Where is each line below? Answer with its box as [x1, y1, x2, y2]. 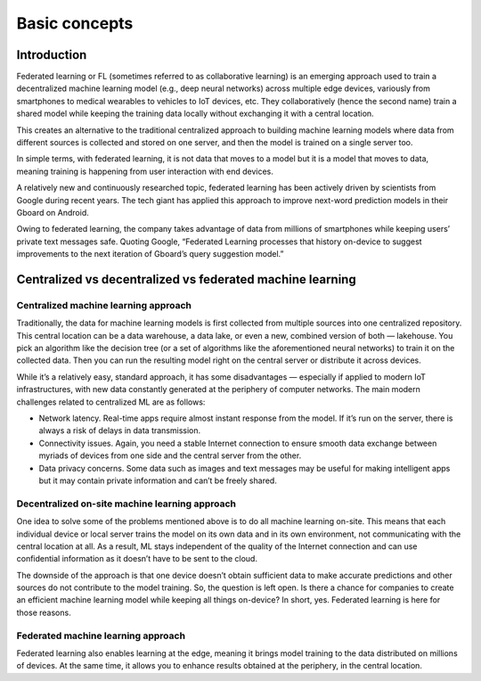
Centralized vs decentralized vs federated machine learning [16, 272, 356, 287]
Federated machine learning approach [16, 629, 186, 642]
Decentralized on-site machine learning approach [16, 497, 236, 510]
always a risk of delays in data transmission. [38, 425, 201, 436]
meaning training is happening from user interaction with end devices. [16, 166, 273, 176]
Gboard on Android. [16, 207, 89, 217]
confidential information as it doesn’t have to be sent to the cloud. [16, 554, 258, 564]
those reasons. [16, 607, 71, 618]
